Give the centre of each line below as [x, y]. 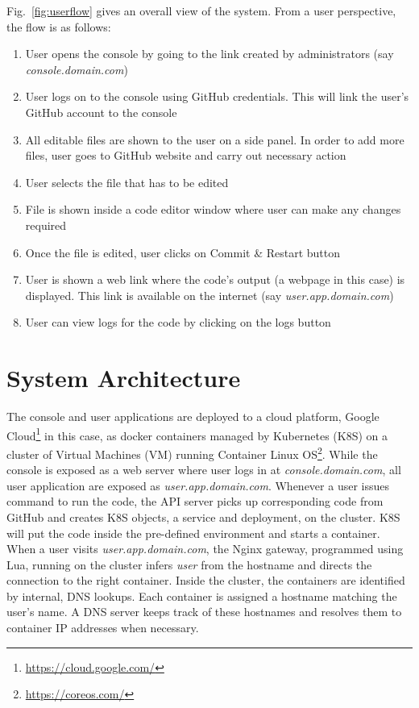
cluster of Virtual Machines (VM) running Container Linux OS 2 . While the [192, 452]
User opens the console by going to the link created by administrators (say [209, 54]
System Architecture [124, 378]
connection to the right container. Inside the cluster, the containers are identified [206, 580]
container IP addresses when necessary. [103, 628]
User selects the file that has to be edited [127, 182]
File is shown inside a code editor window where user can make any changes [213, 209]
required [46, 225]
